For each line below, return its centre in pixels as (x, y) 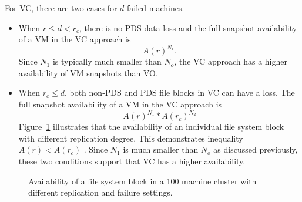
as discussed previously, (256, 149)
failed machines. (156, 8)
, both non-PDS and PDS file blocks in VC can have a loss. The (179, 92)
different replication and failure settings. (100, 192)
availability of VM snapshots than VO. (88, 73)
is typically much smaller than (107, 61)
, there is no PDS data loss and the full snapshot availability (188, 27)
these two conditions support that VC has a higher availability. (132, 161)
